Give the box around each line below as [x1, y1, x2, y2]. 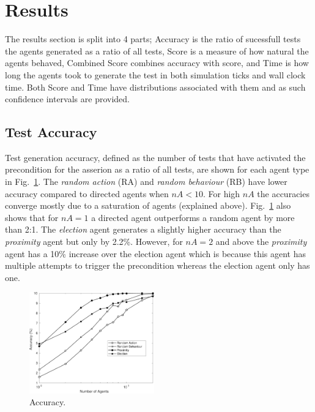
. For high [202, 187, 240, 200]
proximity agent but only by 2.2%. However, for [5, 235, 183, 248]
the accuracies [257, 187, 309, 200]
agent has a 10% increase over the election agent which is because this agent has [5, 247, 306, 260]
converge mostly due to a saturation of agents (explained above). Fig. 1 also [5, 199, 291, 212]
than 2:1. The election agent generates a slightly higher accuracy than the [5, 223, 281, 236]
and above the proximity [215, 235, 307, 248]
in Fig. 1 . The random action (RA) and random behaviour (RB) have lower [5, 175, 287, 188]
